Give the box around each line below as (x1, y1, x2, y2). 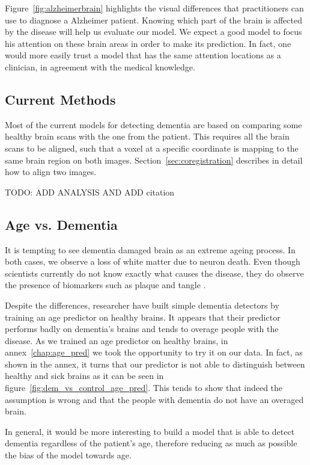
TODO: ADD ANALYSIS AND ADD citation (5, 185, 175, 198)
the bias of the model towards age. (5, 449, 132, 461)
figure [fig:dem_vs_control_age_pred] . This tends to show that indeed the (5, 381, 283, 394)
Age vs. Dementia (5, 215, 118, 233)
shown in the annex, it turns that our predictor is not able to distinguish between (5, 357, 305, 370)
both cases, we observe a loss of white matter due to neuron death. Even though (5, 255, 300, 268)
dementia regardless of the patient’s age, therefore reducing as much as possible (5, 437, 297, 449)
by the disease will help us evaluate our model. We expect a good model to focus (5, 25, 302, 38)
